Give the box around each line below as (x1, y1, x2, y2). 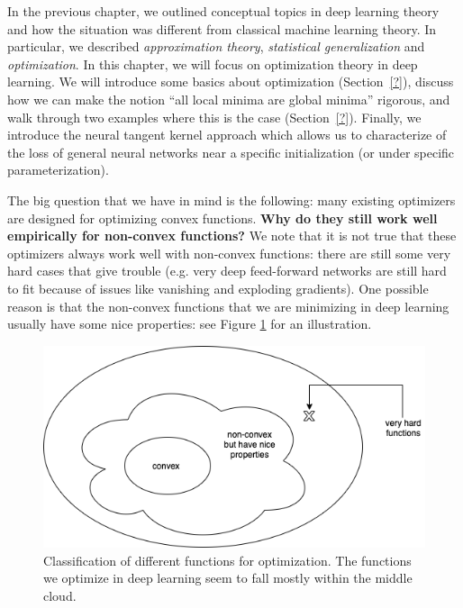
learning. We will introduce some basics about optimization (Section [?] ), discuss (7, 72, 454, 91)
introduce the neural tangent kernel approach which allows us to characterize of (7, 125, 447, 144)
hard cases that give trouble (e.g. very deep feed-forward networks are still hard (7, 261, 447, 280)
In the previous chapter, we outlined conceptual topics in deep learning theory (7, 2, 440, 20)
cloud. (43, 585, 77, 604)
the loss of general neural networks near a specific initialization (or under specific (7, 142, 455, 161)
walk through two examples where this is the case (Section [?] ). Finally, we (7, 107, 422, 126)
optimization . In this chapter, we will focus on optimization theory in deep (7, 54, 418, 73)
